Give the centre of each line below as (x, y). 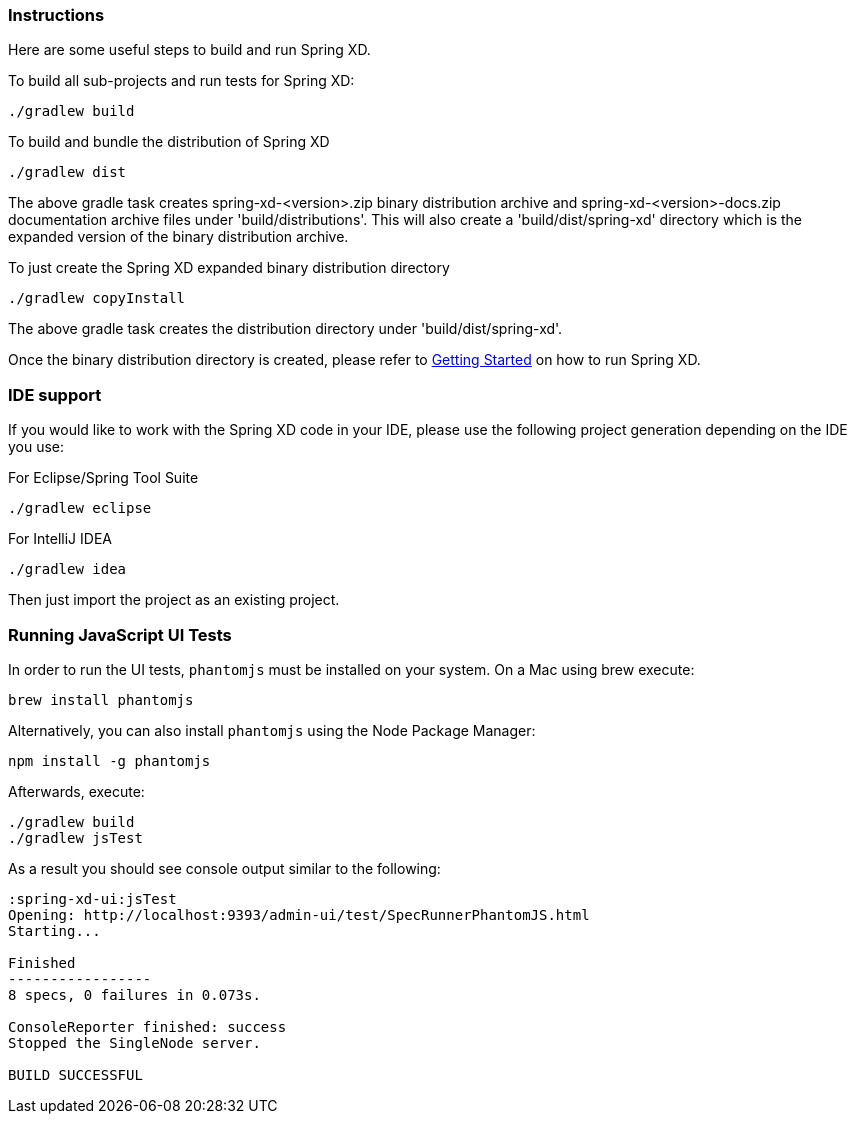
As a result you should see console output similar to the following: (224, 868)
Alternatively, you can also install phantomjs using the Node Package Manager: (272, 730)
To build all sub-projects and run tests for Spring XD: (181, 81)
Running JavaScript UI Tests (120, 634)
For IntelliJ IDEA (60, 539)
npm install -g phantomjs (109, 760)
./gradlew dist (67, 172)
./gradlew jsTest (75, 837)
